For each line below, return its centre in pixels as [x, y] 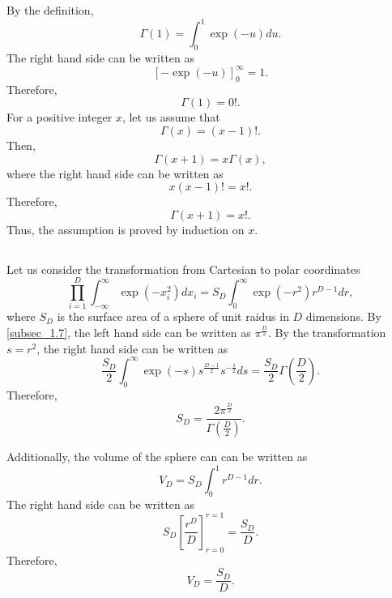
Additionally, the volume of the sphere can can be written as [157, 456]
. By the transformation [327, 333]
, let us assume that [171, 117]
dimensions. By [343, 316]
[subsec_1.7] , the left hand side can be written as [129, 333]
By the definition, [50, 10]
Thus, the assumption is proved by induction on [126, 229]
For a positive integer [60, 117]
